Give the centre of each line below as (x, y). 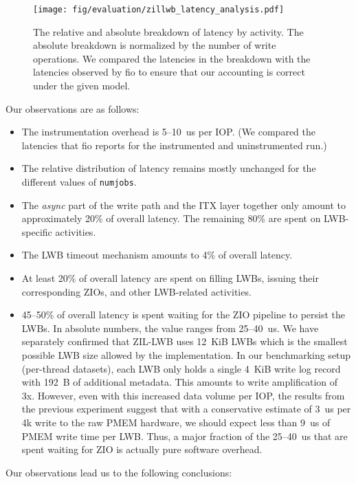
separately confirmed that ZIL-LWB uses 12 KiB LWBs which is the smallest (185, 341)
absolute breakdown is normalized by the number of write (155, 45)
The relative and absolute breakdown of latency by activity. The (168, 31)
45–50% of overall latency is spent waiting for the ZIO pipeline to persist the (183, 315)
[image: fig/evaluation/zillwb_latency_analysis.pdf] (159, 10)
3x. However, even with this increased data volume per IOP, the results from (183, 395)
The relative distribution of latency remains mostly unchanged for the (169, 168)
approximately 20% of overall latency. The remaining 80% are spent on (171, 218)
